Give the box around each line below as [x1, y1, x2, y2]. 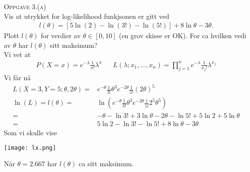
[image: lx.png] [4, 144, 56, 152]
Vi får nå [4, 72, 31, 83]
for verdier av [40, 30, 81, 41]
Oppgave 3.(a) [4, 1, 47, 11]
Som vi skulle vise [4, 127, 57, 137]
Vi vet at [4, 49, 31, 59]
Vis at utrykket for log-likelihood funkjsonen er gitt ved [4, 11, 169, 21]
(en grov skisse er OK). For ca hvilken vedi [118, 30, 247, 41]
